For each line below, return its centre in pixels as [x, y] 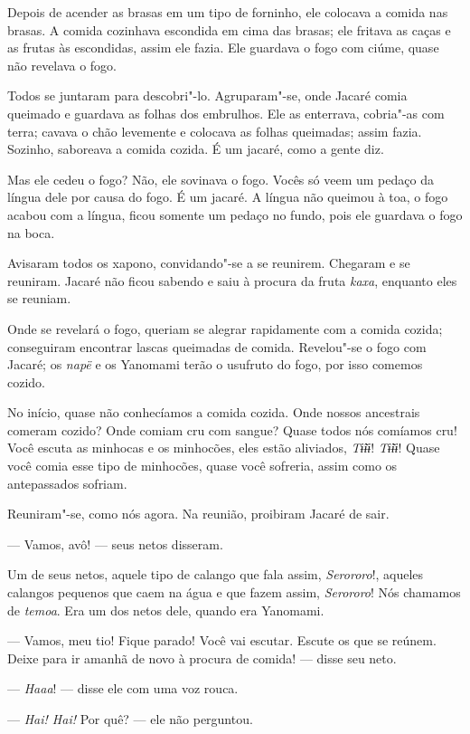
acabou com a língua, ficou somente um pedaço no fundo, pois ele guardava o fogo [235, 214]
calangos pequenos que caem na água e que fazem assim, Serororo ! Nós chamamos [234, 592]
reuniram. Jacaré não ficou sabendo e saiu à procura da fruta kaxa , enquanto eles [232, 280]
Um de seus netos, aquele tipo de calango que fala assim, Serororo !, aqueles [216, 574]
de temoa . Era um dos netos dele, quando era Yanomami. [166, 610]
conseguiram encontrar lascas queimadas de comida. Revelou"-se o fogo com [217, 346]
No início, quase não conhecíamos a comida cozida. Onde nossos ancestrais [214, 412]
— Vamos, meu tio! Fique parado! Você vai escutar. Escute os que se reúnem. [222, 640]
